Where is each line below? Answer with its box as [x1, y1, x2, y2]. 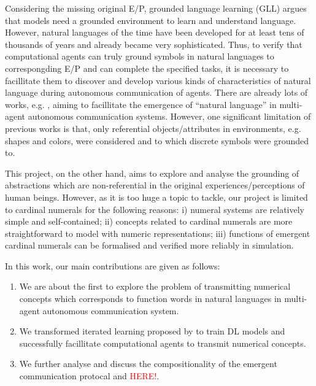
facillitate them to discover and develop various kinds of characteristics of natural [5, 74, 311, 87]
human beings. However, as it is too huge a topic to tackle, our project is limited [5, 190, 308, 203]
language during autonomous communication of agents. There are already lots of [5, 86, 308, 99]
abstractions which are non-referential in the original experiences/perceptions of [5, 179, 305, 191]
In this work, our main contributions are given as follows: [5, 259, 220, 272]
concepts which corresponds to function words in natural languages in [19, 292, 282, 305]
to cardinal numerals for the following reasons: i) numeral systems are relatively [5, 203, 304, 215]
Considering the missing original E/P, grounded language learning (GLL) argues [5, 2, 307, 14]
